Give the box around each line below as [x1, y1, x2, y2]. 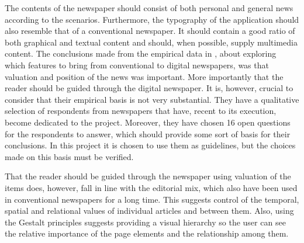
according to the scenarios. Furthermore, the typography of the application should [5, 13, 299, 25]
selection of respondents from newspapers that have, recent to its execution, [5, 105, 277, 117]
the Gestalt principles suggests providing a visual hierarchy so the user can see [5, 216, 286, 228]
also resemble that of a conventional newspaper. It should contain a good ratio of [5, 25, 295, 37]
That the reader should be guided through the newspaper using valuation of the [5, 170, 291, 182]
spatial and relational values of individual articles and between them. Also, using [5, 204, 294, 217]
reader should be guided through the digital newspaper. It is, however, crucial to [5, 82, 293, 94]
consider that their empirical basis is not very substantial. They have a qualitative [5, 93, 299, 105]
